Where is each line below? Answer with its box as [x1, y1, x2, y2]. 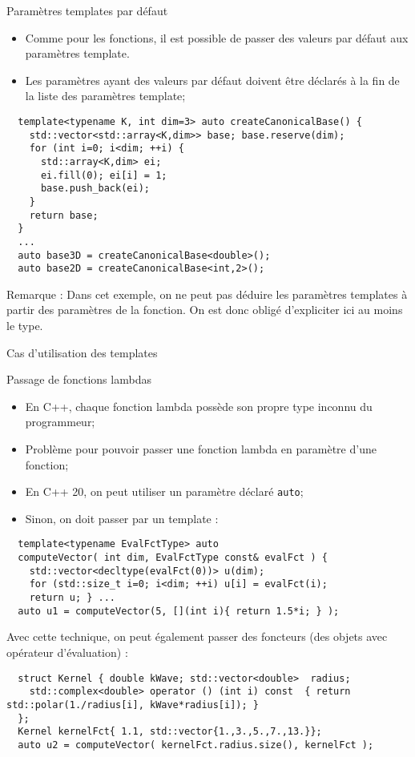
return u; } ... [29, 592, 116, 604]
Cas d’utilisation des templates [6, 344, 158, 360]
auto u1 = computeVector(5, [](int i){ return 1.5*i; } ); [18, 605, 340, 617]
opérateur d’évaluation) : [6, 643, 128, 660]
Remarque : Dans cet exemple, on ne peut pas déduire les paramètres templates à [6, 285, 408, 302]
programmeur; [25, 413, 95, 430]
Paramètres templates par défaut [6, 2, 168, 18]
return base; [29, 209, 99, 221]
